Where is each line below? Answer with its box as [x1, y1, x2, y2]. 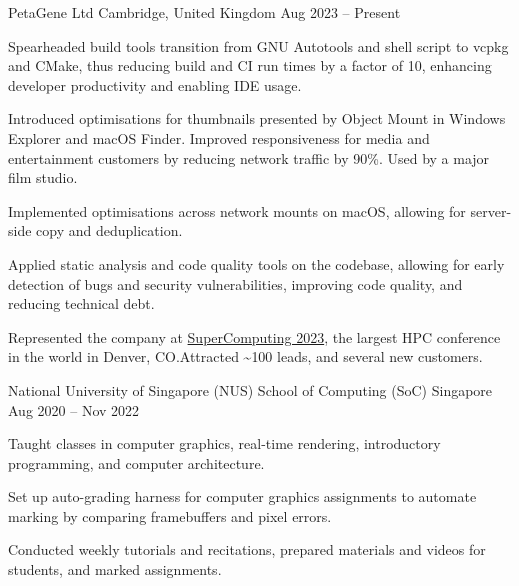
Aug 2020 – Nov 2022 [8, 399, 140, 420]
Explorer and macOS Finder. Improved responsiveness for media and [8, 127, 430, 148]
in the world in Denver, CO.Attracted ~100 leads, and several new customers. [8, 346, 483, 367]
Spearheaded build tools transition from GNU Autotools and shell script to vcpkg [8, 35, 509, 56]
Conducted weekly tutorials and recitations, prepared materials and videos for [8, 539, 486, 560]
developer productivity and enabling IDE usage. [8, 74, 302, 95]
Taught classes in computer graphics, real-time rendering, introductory [8, 433, 441, 454]
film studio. [8, 167, 78, 188]
